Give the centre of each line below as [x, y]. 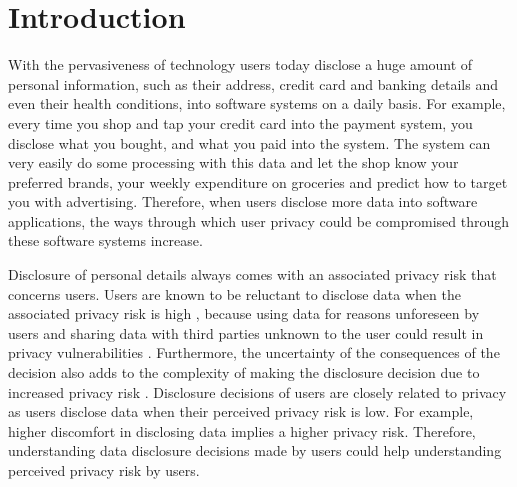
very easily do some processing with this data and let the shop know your [233, 162]
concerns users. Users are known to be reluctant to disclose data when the [234, 293]
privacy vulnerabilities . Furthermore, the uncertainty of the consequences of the [254, 352]
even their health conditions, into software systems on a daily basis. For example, [257, 103]
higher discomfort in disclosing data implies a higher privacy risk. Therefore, [242, 430]
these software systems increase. [105, 240]
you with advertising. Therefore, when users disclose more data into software [243, 201]
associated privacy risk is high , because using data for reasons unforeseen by [244, 313]
